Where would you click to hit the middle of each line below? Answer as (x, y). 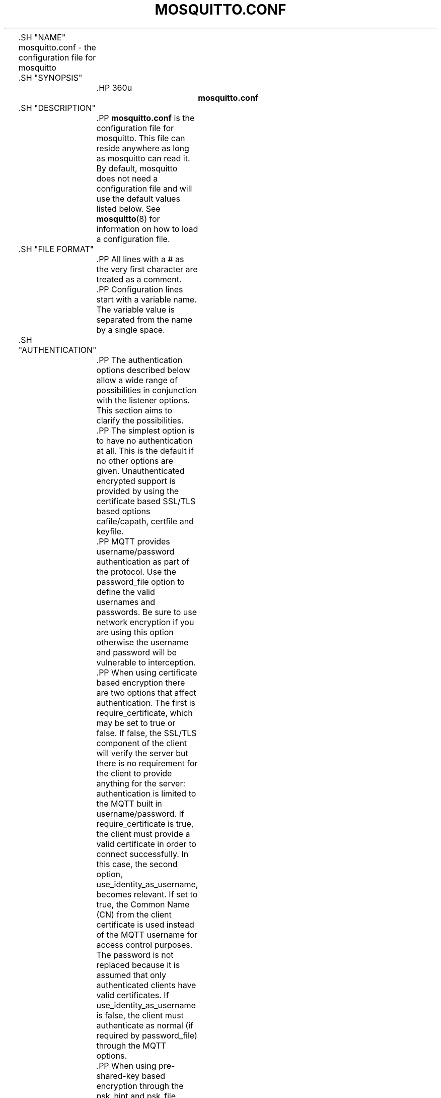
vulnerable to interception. (146, 662)
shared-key (118, 1076)
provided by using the (138, 491)
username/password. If (140, 813)
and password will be (136, 652)
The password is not (135, 955)
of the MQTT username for (147, 934)
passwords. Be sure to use (147, 612)
